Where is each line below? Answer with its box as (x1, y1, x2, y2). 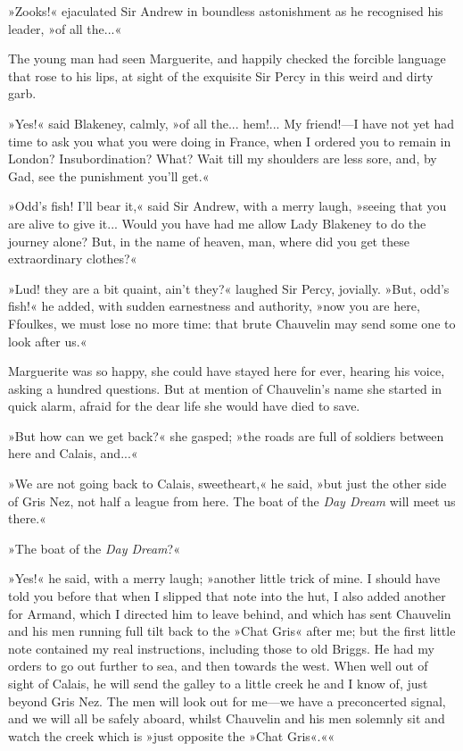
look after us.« (8, 331, 87, 350)
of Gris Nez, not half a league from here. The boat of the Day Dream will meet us (8, 491, 456, 510)
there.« (8, 509, 46, 528)
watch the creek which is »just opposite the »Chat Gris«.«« (8, 726, 335, 745)
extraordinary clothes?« (8, 249, 137, 268)
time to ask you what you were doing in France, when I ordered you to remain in (8, 131, 451, 150)
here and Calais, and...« (8, 444, 138, 463)
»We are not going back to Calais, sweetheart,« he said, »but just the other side (8, 474, 447, 493)
